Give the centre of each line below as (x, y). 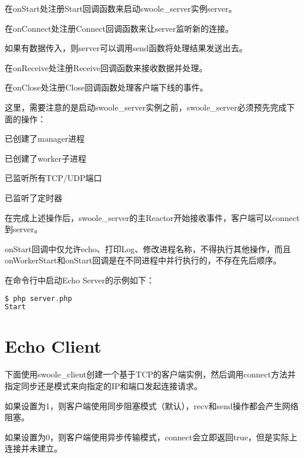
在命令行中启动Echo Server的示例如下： (80, 280)
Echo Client (53, 346)
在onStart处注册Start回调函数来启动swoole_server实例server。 (121, 8)
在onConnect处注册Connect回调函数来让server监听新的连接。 (119, 28)
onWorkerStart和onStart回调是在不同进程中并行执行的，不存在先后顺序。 (143, 260)
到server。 (23, 229)
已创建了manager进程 (45, 138)
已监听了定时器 (33, 197)
